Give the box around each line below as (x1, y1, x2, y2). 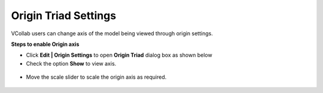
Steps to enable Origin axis (11, 41, 80, 48)
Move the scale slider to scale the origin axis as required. (26, 73, 167, 80)
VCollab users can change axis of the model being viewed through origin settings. (11, 30, 214, 37)
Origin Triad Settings (11, 9, 117, 22)
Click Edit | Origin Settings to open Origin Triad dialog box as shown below (26, 51, 212, 59)
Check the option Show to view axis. (26, 60, 117, 67)
